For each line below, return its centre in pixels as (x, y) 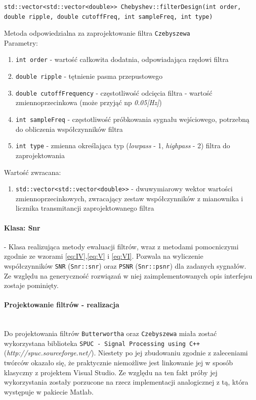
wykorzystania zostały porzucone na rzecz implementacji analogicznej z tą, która (126, 382)
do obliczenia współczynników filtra (69, 129)
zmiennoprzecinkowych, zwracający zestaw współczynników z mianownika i (129, 198)
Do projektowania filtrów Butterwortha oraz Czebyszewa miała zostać (110, 333)
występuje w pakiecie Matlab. (49, 391)
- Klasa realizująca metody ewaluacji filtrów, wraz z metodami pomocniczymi (121, 246)
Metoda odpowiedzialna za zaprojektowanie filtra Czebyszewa (97, 33)
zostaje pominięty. (31, 285)
